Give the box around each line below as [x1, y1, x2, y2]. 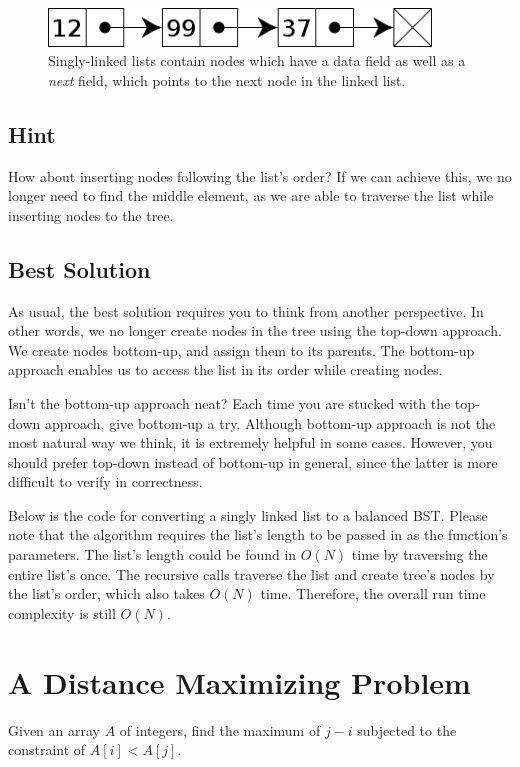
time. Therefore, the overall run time [260, 583, 486, 604]
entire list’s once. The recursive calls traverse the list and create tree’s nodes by [8, 563, 495, 584]
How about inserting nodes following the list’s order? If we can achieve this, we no [8, 165, 512, 186]
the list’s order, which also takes [8, 583, 205, 604]
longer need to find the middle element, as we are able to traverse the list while [8, 185, 494, 206]
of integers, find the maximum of [119, 719, 321, 740]
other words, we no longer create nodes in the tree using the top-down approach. [8, 320, 502, 341]
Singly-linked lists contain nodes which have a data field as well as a [48, 50, 466, 71]
